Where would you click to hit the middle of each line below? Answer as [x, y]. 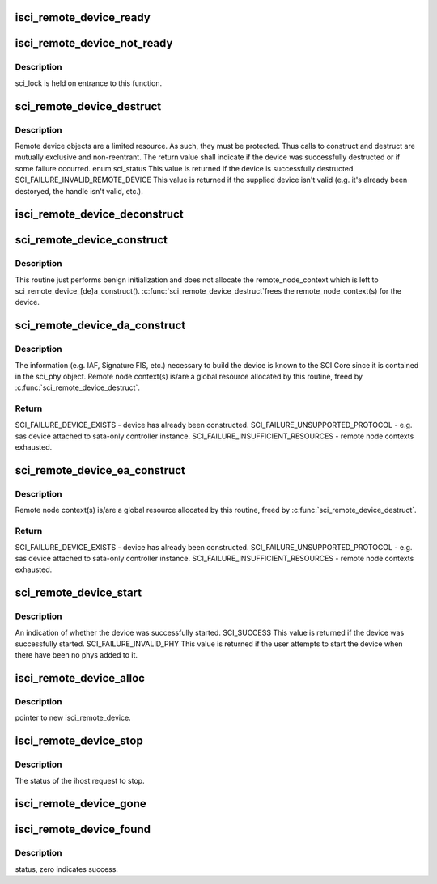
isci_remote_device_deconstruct [99, 214]
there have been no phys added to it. [76, 655]
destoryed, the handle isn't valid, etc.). [79, 191]
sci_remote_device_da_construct [100, 326]
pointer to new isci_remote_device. [73, 718]
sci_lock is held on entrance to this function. [88, 83]
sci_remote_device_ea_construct [100, 470]
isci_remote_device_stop [79, 741]
